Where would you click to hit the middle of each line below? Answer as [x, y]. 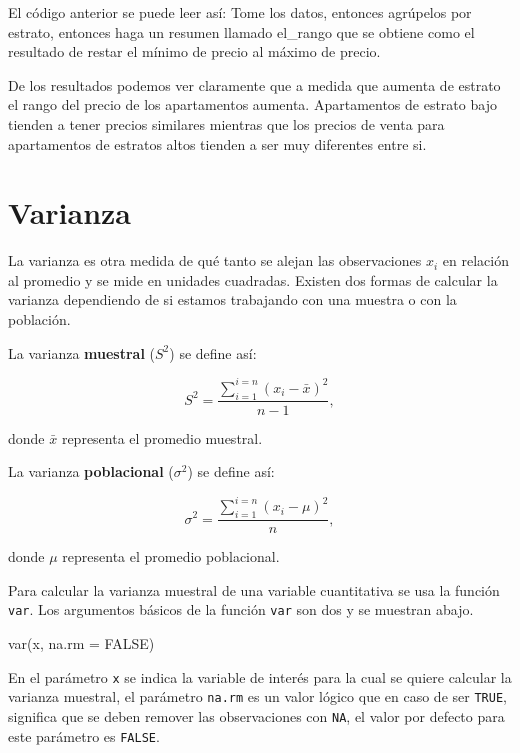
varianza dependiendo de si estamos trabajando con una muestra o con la [232, 299]
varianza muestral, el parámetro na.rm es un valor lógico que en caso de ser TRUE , [257, 696]
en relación [475, 260]
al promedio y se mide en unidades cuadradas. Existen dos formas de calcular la [253, 279]
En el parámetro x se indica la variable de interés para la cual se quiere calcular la [260, 676]
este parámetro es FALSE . [84, 735]
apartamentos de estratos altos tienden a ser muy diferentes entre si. [217, 143]
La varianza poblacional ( [91, 471]
